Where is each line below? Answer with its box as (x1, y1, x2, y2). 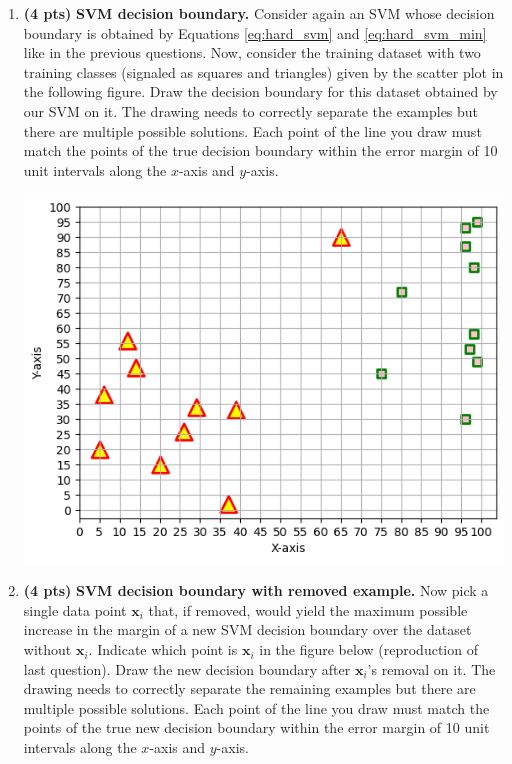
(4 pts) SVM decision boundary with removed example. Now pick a (23, 580, 489, 601)
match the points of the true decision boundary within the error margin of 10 (23, 140, 498, 161)
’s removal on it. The (367, 658, 496, 679)
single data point (23, 599, 127, 620)
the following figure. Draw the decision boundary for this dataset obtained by (23, 81, 498, 102)
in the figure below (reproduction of (259, 639, 478, 660)
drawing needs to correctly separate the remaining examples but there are (23, 678, 476, 699)
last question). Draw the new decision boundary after (23, 658, 351, 679)
